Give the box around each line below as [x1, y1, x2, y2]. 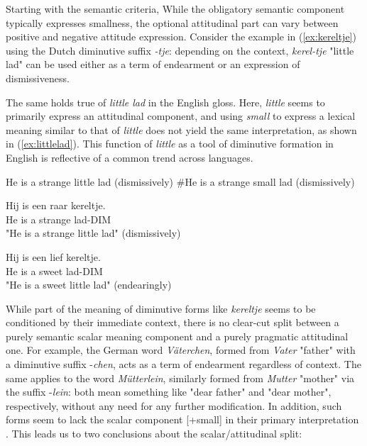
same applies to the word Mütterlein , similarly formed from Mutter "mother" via [6, 370, 355, 385]
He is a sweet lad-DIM [6, 263, 103, 278]
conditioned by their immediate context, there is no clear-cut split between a [6, 315, 339, 330]
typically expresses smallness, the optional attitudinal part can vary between [6, 15, 339, 30]
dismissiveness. [6, 70, 70, 85]
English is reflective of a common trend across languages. [6, 150, 253, 165]
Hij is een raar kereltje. [6, 198, 106, 213]
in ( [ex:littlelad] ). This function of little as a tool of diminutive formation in [6, 136, 334, 151]
